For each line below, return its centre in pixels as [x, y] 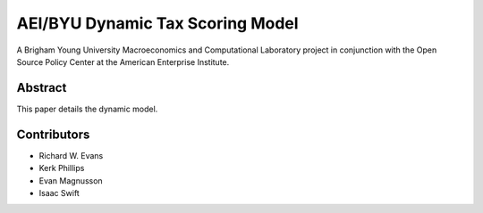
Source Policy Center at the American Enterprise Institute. [123, 61]
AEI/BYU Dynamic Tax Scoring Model [157, 23]
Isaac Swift [59, 193]
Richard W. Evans [71, 155]
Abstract [42, 88]
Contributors [53, 134]
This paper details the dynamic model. [87, 109]
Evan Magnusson [71, 180]
